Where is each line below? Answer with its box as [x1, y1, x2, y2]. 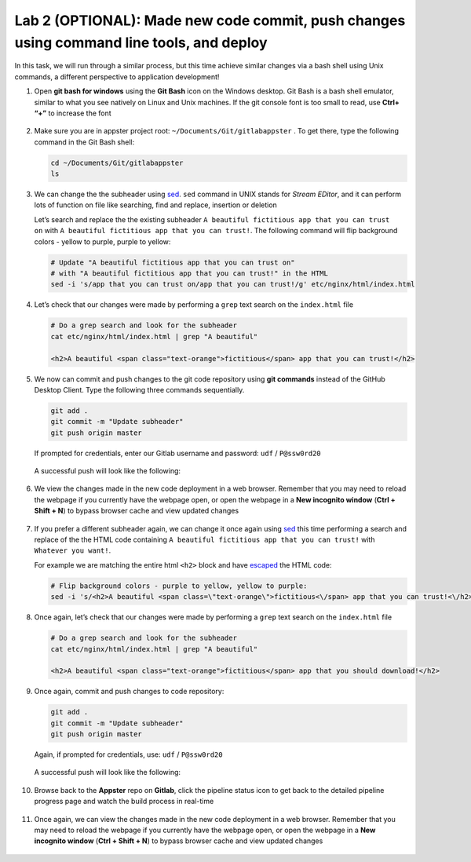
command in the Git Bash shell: [34, 137, 135, 147]
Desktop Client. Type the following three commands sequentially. [34, 385, 245, 394]
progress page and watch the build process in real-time [34, 797, 214, 806]
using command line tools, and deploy [14, 34, 268, 51]
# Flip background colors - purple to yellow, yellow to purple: [50, 581, 308, 590]
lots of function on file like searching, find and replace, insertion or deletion [34, 200, 278, 210]
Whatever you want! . [34, 546, 111, 555]
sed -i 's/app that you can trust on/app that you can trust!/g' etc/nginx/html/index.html [50, 279, 415, 289]
